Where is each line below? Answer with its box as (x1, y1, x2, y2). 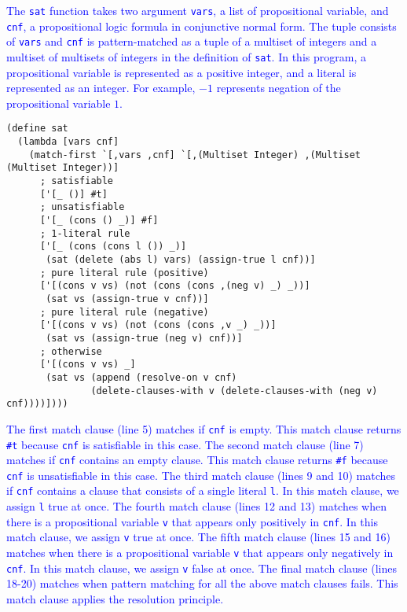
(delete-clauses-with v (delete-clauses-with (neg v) (90, 385, 378, 396)
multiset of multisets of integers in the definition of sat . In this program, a (6, 48, 366, 65)
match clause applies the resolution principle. (6, 591, 224, 606)
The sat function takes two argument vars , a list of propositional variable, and (6, 2, 389, 18)
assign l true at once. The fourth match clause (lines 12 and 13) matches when (6, 498, 387, 514)
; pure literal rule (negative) (39, 306, 209, 318)
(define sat (6, 123, 68, 135)
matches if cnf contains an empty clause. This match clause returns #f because (6, 452, 388, 468)
